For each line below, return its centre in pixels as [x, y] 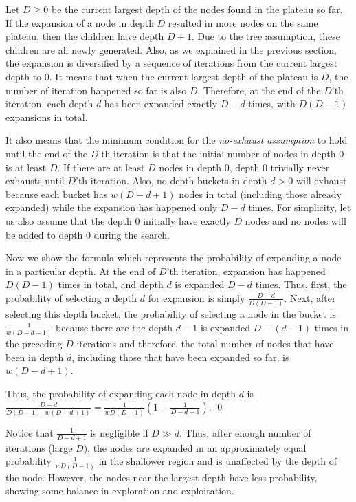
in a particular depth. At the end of [81, 271]
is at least [26, 167]
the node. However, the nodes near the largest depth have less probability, [162, 477]
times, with [272, 103]
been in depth [35, 357]
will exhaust [321, 181]
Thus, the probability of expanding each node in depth [121, 393]
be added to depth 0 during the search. [88, 234]
